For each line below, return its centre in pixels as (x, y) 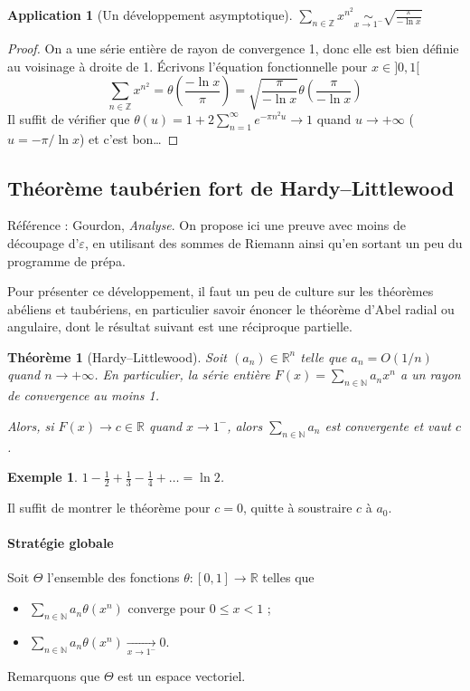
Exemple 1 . (42, 477)
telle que (324, 356)
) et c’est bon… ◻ (129, 138)
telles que (288, 577)
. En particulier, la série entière (182, 374)
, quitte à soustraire (297, 508)
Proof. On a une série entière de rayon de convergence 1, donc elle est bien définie (233, 48)
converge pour (167, 608)
